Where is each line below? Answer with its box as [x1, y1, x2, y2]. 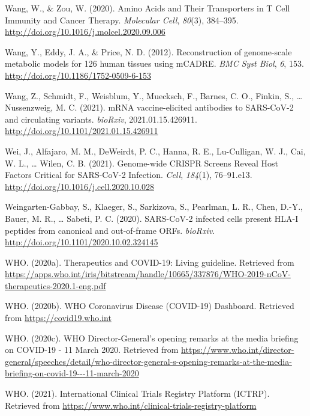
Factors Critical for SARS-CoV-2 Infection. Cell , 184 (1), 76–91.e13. [5, 168, 252, 181]
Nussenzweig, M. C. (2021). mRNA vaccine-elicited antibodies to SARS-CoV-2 [5, 101, 294, 114]
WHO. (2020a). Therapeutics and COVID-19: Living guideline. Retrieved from [5, 255, 294, 268]
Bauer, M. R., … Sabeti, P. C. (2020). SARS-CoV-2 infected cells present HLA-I [5, 212, 299, 224]
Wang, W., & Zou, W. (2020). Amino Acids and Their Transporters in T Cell [5, 2, 290, 14]
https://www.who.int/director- [181, 343, 294, 356]
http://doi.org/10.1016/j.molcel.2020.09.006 [5, 25, 165, 38]
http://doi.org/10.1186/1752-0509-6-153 [5, 69, 151, 81]
